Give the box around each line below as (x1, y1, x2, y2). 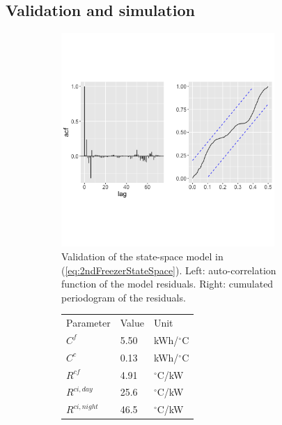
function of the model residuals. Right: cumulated (61, 276, 274, 291)
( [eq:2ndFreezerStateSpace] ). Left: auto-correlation (61, 262, 276, 277)
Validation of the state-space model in (61, 248, 224, 263)
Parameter (66, 315, 111, 330)
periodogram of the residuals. (61, 290, 186, 304)
